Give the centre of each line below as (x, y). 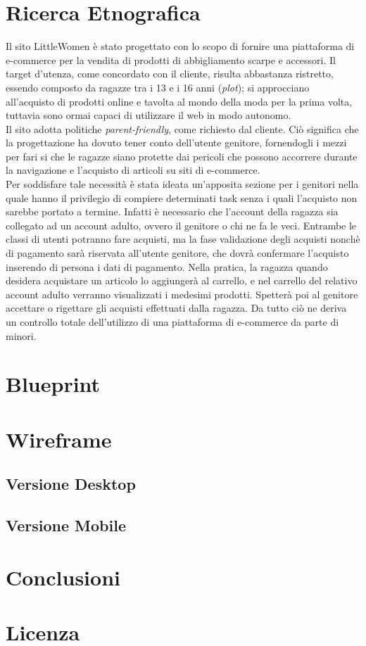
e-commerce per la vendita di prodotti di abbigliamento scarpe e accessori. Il (171, 59)
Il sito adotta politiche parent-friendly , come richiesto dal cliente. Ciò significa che (182, 128)
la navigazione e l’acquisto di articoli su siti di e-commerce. (133, 170)
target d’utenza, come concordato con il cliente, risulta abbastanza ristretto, (170, 74)
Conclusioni (63, 577)
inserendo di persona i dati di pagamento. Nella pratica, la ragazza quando (167, 266)
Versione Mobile (66, 525)
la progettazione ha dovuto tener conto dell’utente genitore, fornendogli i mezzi (176, 142)
